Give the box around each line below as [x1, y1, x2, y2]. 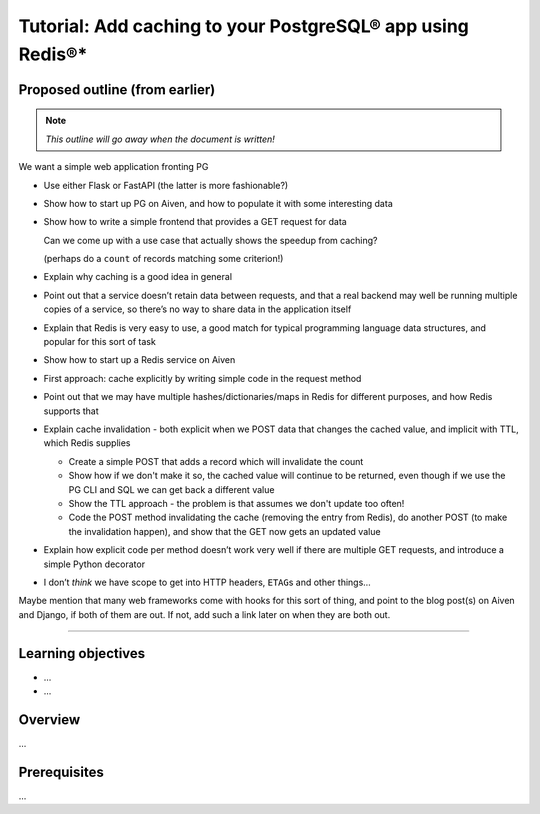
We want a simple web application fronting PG [18, 161, 209, 173]
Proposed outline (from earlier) [18, 81, 216, 98]
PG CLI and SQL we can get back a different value [68, 483, 275, 495]
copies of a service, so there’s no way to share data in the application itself [43, 303, 352, 315]
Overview [18, 711, 81, 728]
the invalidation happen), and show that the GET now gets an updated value [68, 525, 381, 537]
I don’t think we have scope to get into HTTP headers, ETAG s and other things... [43, 576, 372, 588]
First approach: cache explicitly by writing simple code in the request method [43, 372, 362, 384]
